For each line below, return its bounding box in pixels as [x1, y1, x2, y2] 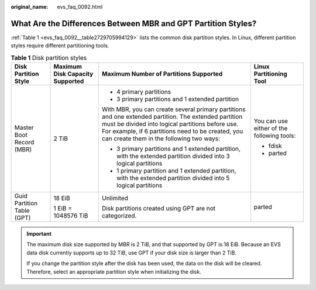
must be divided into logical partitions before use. [101, 120, 239, 128]
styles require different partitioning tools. [11, 42, 109, 49]
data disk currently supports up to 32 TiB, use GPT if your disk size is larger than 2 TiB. [26, 249, 237, 256]
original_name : [11, 4, 49, 10]
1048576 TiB [53, 212, 88, 220]
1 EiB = [53, 205, 73, 213]
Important [26, 230, 52, 237]
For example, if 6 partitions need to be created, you [101, 127, 243, 136]
